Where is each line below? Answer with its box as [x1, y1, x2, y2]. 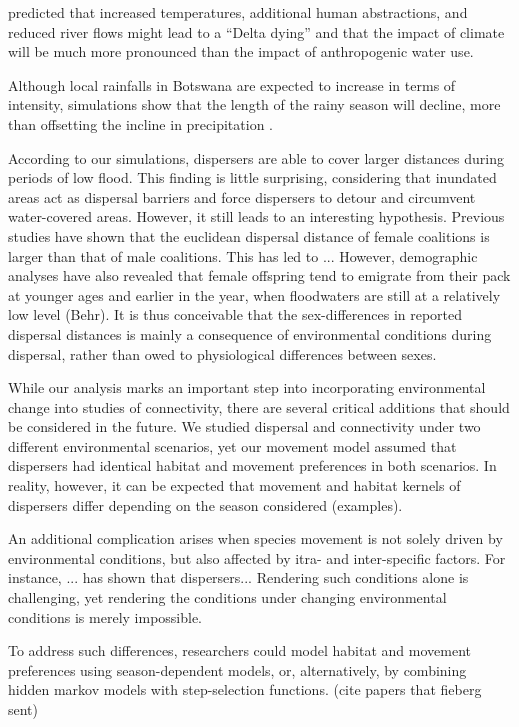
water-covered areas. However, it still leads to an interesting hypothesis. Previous [8, 206, 505, 227]
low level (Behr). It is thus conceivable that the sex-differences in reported [8, 304, 463, 325]
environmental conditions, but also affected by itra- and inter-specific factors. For [8, 547, 506, 568]
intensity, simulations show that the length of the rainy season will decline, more [8, 94, 501, 115]
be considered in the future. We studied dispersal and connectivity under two [8, 416, 481, 437]
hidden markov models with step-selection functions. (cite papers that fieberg [8, 679, 482, 700]
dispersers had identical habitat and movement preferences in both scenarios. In [8, 455, 497, 476]
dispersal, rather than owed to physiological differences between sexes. [8, 343, 437, 364]
